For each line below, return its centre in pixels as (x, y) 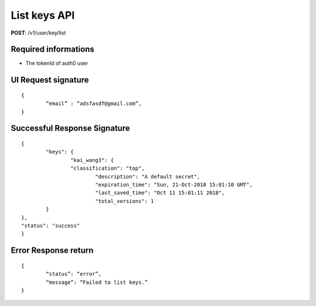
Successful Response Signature (71, 128)
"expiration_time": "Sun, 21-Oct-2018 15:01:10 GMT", (174, 185)
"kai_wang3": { (92, 160)
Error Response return (52, 251)
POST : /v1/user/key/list (38, 33)
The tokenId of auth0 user (57, 63)
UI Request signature (50, 80)
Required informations (53, 49)
